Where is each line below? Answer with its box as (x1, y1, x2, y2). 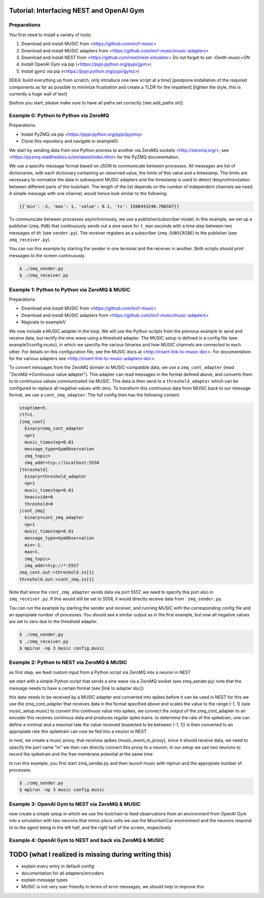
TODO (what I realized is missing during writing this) (9, 850, 171, 859)
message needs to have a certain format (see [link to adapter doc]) (9, 685, 144, 691)
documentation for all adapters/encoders (21, 870, 104, 876)
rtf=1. (19, 412, 35, 417)
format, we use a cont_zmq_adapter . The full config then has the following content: (9, 392, 180, 398)
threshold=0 (24, 501, 53, 507)
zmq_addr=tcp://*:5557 (24, 563, 79, 568)
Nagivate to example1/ (21, 319, 66, 325)
